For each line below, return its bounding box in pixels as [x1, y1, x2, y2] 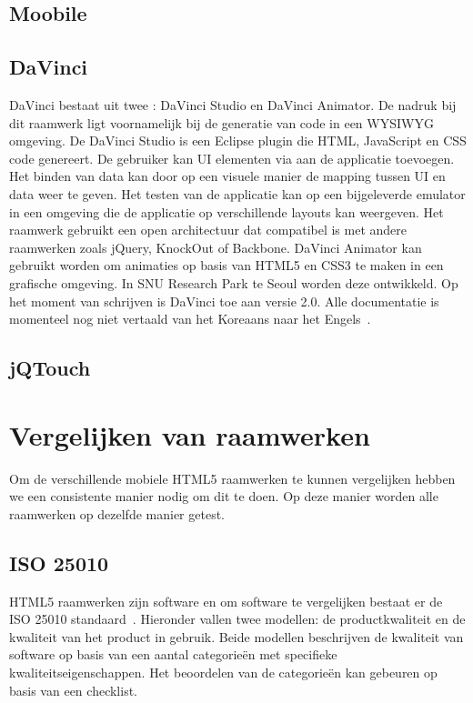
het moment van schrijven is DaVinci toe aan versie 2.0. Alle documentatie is [9, 291, 439, 310]
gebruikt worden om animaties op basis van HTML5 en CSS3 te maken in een [9, 256, 444, 275]
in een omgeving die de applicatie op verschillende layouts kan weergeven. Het [9, 202, 444, 221]
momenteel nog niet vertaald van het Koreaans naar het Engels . [9, 309, 371, 328]
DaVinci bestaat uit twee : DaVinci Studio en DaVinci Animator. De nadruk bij [9, 95, 457, 114]
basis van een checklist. [9, 680, 137, 699]
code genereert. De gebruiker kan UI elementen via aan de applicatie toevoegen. [9, 148, 455, 167]
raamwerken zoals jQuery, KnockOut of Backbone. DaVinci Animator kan [9, 237, 422, 256]
